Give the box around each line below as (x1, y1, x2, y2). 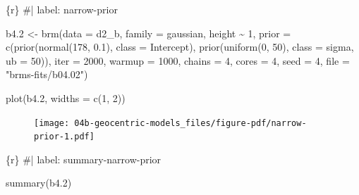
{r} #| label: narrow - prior (6, 2, 118, 16)
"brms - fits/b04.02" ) (6, 67, 88, 82)
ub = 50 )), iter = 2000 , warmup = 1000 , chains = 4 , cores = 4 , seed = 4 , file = (6, 53, 350, 68)
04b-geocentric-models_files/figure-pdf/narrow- (74, 118, 307, 128)
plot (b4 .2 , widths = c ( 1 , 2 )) (6, 90, 126, 105)
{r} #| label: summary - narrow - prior (6, 151, 162, 166)
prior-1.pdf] (34, 132, 95, 142)
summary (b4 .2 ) (6, 175, 72, 190)
